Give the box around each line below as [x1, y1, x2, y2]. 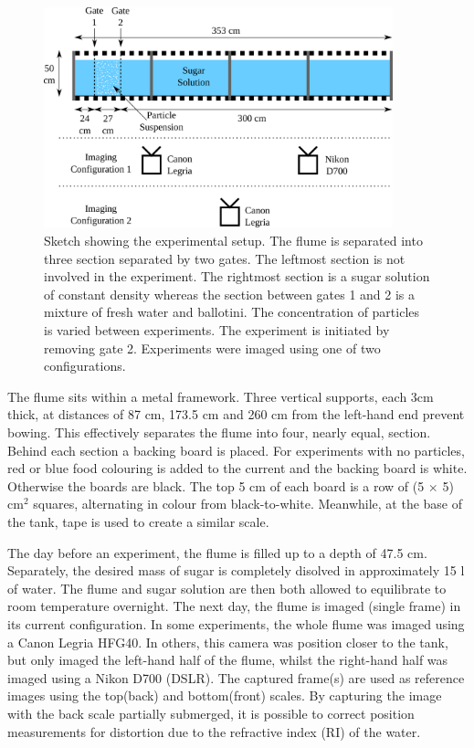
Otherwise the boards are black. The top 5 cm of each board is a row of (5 [7, 476, 425, 495]
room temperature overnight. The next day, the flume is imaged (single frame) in [7, 596, 461, 616]
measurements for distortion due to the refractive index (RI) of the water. [7, 722, 421, 741]
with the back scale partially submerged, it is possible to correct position [7, 703, 415, 722]
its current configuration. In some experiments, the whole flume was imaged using [7, 614, 465, 633]
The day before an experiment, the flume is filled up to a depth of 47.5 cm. [7, 543, 427, 562]
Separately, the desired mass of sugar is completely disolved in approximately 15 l [7, 561, 465, 580]
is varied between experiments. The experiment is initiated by [44, 321, 390, 340]
